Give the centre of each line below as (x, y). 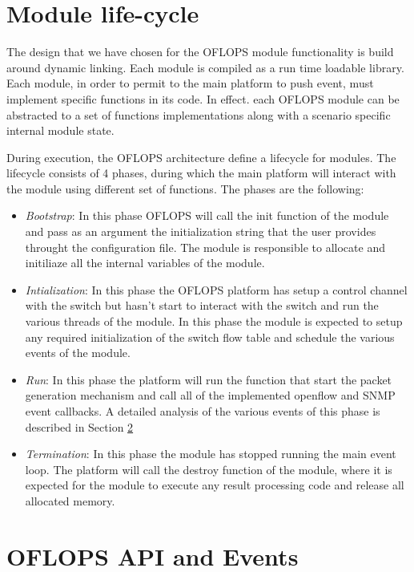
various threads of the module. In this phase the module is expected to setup (214, 321)
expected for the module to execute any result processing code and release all (215, 485)
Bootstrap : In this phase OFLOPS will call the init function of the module (207, 215)
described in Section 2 (79, 426)
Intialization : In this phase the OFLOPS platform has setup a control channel (216, 289)
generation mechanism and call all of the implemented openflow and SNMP (210, 395)
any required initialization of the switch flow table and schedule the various (210, 337)
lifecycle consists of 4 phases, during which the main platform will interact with (201, 173)
